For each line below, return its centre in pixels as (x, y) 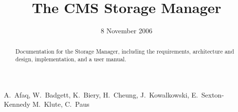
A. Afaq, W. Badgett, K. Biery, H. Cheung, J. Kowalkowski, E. (101, 94)
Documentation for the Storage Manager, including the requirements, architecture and (125, 51)
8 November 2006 (127, 31)
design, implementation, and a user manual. (71, 59)
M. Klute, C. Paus (61, 104)
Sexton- (213, 94)
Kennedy (17, 104)
